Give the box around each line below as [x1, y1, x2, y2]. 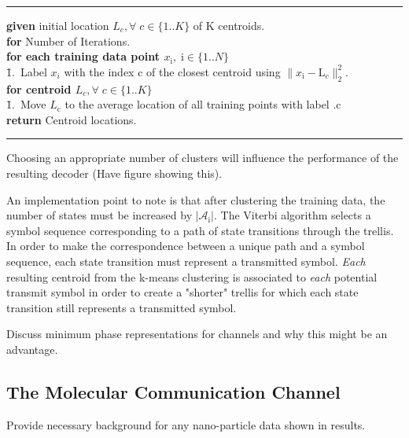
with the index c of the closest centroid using [64, 63, 281, 79]
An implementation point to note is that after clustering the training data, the [6, 191, 385, 208]
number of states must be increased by [6, 207, 193, 223]
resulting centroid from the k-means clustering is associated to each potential [6, 268, 378, 285]
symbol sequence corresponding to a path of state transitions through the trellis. [6, 222, 394, 238]
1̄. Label [6, 63, 47, 79]
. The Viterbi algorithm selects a [213, 207, 371, 223]
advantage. [6, 340, 58, 357]
